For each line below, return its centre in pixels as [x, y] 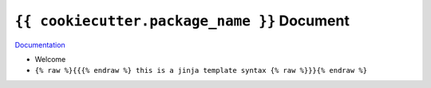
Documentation [40, 44]
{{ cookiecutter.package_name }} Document [182, 21]
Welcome [50, 59]
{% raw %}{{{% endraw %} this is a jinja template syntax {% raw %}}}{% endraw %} [201, 71]
